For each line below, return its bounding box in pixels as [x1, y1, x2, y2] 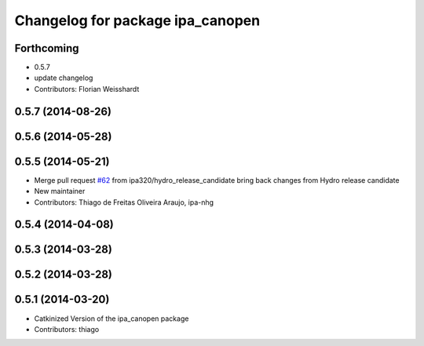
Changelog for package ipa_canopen [14, 12, 261, 29]
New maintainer [34, 187, 86, 196]
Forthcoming [14, 42, 79, 55]
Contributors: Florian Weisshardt [34, 84, 140, 93]
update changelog [34, 73, 93, 82]
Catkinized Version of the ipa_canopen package [34, 314, 189, 323]
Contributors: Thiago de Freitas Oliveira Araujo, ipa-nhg [34, 197, 214, 207]
